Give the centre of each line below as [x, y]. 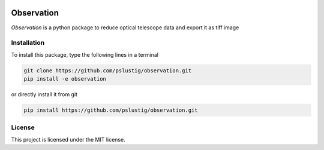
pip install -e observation [65, 79]
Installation [28, 43]
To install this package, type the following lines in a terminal [85, 54]
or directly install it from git [44, 94]
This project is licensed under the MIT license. [68, 139]
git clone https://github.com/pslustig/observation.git [108, 71]
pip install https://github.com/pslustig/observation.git [111, 110]
